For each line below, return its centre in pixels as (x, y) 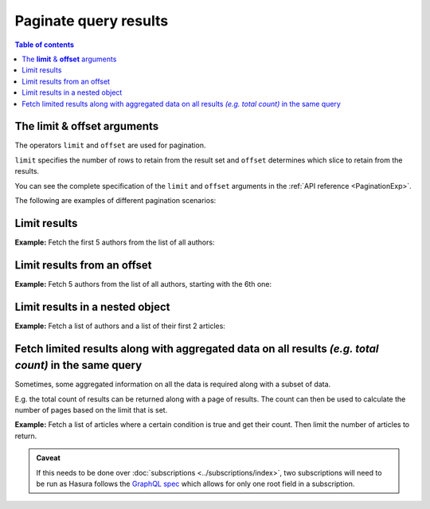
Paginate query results (92, 21)
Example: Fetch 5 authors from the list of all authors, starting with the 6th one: (143, 284)
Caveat (49, 458)
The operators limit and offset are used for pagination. (110, 145)
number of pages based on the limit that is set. (91, 409)
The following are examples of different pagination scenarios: (115, 200)
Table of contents (45, 45)
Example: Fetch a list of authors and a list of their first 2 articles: (120, 326)
